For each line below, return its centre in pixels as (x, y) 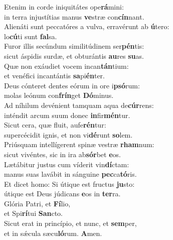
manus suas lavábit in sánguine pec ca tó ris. (70, 174)
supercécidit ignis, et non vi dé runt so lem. (68, 134)
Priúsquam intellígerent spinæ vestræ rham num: (79, 144)
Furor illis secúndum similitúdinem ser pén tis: (74, 46)
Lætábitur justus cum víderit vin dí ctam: (67, 164)
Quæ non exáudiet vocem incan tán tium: (66, 66)
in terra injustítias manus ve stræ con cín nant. (74, 16)
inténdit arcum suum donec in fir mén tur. (67, 115)
